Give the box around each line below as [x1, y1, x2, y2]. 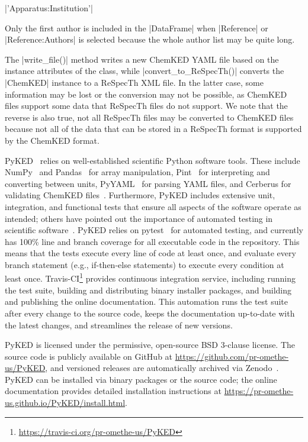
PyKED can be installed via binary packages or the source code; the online [5, 373, 277, 385]
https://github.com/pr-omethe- [175, 350, 289, 362]
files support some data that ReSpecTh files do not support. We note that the [5, 99, 288, 112]
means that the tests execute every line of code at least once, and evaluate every [5, 247, 296, 259]
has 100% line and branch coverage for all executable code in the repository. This [5, 235, 300, 247]
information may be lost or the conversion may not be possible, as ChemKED [5, 88, 287, 100]
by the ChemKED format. [5, 134, 100, 146]
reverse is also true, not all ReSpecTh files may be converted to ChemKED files [5, 111, 294, 123]
